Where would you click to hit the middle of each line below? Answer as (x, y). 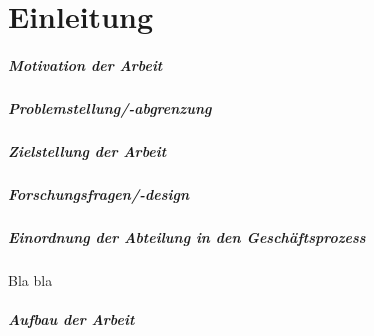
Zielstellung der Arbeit (87, 150)
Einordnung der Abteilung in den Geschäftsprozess (187, 236)
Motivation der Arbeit (85, 64)
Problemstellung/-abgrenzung (110, 107)
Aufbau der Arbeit (71, 319)
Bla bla (30, 279)
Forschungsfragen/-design (99, 193)
